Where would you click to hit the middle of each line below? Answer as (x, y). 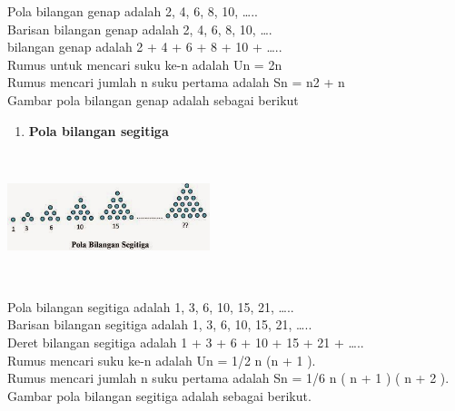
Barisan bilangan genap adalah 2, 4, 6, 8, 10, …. (140, 29)
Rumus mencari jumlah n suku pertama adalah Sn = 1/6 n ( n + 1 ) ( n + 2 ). (228, 378)
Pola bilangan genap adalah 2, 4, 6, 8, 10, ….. (133, 11)
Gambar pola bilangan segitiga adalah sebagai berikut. (159, 395)
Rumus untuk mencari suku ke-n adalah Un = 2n (145, 64)
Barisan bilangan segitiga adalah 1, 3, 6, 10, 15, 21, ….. (160, 324)
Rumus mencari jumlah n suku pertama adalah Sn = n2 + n (176, 82)
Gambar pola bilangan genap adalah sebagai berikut (153, 99)
